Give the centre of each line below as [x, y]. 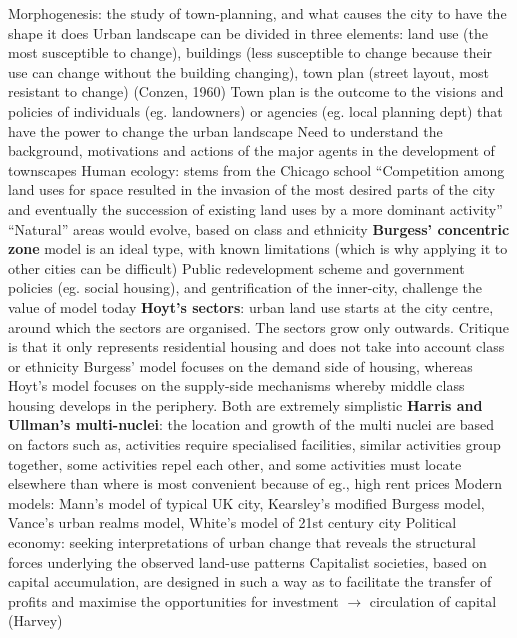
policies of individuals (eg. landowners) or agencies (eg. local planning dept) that [255, 110]
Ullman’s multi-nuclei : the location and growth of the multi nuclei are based [251, 424]
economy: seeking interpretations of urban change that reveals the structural [242, 542]
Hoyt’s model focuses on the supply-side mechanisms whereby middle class [236, 385]
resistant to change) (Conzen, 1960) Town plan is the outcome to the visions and [256, 91]
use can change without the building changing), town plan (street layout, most [248, 71]
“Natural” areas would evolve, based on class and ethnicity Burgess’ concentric [259, 228]
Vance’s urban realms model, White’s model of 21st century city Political [232, 522]
